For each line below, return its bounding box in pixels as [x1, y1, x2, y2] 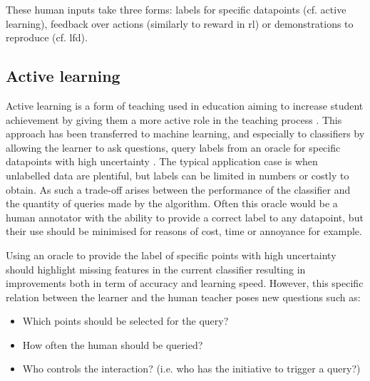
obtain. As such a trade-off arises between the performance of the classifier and [6, 182, 351, 197]
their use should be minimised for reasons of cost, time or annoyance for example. [6, 224, 362, 239]
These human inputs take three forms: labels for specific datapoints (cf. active [6, 2, 346, 16]
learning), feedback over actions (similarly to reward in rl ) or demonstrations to [6, 16, 354, 31]
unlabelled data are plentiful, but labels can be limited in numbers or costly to [6, 167, 349, 182]
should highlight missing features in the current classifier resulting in [6, 261, 306, 276]
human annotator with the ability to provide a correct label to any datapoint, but [6, 209, 364, 224]
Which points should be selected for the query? [22, 313, 229, 328]
